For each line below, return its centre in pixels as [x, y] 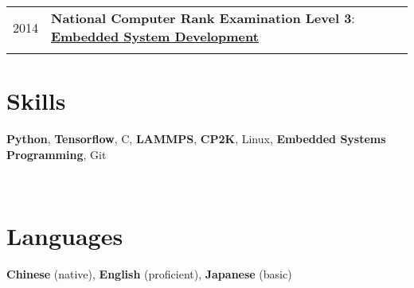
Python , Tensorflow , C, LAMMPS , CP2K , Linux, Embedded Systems [196, 139]
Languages [65, 236]
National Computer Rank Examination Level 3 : [203, 18]
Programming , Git [57, 154]
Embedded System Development [155, 36]
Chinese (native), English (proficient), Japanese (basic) [149, 274]
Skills [36, 101]
